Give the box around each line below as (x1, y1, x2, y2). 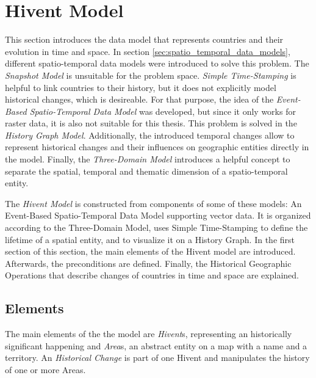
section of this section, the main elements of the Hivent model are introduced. (5, 245, 296, 258)
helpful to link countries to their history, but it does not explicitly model (5, 81, 276, 93)
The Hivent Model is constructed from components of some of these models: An (5, 197, 302, 209)
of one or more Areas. (5, 363, 86, 376)
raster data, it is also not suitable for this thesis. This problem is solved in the (5, 117, 297, 129)
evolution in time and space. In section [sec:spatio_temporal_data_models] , (5, 45, 290, 57)
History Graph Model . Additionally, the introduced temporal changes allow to (5, 128, 295, 141)
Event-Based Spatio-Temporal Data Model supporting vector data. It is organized (5, 209, 311, 222)
